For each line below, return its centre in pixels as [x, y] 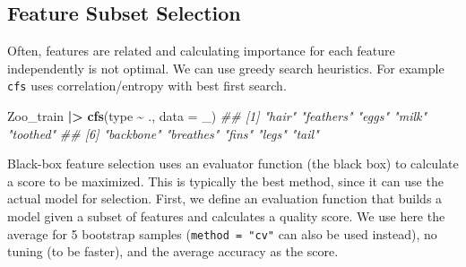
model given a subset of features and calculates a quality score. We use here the [226, 216]
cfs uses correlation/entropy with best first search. [147, 86]
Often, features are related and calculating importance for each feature [201, 51]
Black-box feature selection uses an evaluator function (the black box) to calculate [233, 164]
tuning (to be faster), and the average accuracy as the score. [173, 251]
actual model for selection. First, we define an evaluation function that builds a [225, 198]
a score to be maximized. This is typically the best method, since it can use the [225, 181]
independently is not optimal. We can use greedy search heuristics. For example [226, 68]
